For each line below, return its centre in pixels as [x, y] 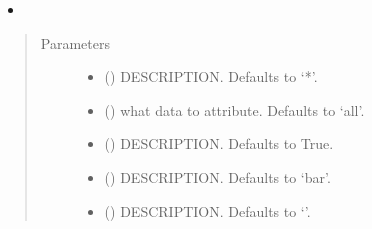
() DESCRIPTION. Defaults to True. [219, 143]
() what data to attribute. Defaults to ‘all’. [234, 109]
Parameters [75, 42]
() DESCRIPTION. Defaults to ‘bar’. [217, 176]
